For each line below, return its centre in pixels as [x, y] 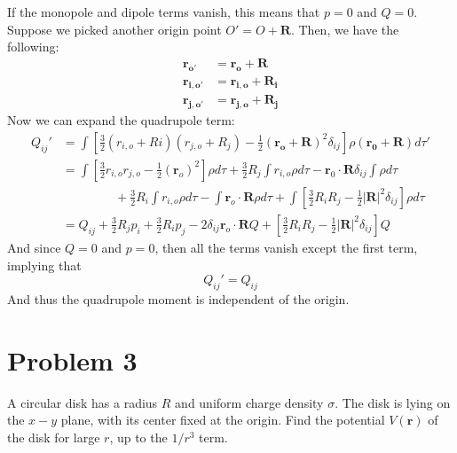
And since [34, 247]
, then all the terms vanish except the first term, [286, 247]
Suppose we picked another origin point [114, 29]
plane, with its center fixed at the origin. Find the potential [223, 420]
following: [33, 47]
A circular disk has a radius [83, 402]
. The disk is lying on [393, 402]
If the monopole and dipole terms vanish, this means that [164, 12]
